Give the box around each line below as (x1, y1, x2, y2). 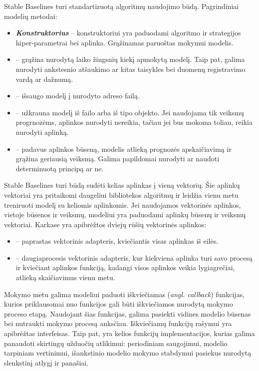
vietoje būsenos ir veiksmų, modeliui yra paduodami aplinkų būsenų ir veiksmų (4, 209, 246, 220)
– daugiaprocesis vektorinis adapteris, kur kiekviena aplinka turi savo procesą (15, 252, 253, 263)
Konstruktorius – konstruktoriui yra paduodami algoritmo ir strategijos (15, 27, 241, 38)
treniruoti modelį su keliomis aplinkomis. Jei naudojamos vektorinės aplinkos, (4, 199, 241, 210)
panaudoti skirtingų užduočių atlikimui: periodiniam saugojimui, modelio (4, 338, 228, 348)
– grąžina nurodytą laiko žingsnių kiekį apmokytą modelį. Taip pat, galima (15, 54, 245, 64)
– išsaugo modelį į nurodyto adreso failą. (15, 90, 140, 101)
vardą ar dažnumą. (15, 73, 73, 84)
